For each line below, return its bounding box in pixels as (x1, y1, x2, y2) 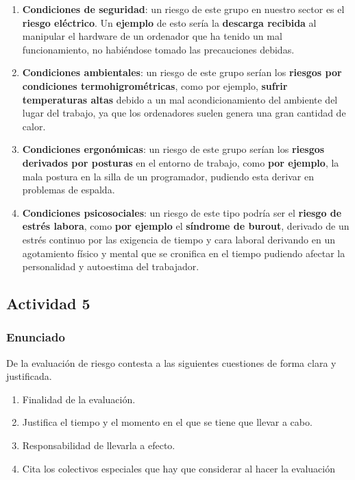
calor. (22, 119, 46, 133)
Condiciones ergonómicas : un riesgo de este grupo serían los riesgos (22, 142, 325, 156)
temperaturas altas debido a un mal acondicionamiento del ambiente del (22, 92, 338, 106)
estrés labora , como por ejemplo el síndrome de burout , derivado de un (22, 219, 350, 233)
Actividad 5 (6, 293, 90, 314)
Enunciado (6, 328, 65, 346)
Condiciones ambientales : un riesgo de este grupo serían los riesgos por (22, 65, 342, 80)
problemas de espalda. (22, 182, 115, 197)
